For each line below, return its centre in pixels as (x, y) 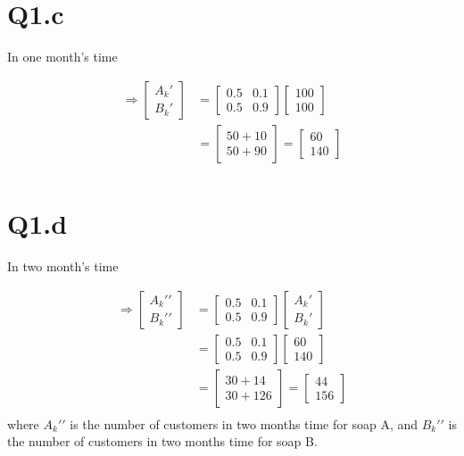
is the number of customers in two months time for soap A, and (244, 423)
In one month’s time (62, 57)
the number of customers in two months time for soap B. (162, 441)
